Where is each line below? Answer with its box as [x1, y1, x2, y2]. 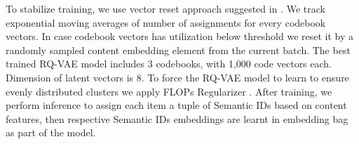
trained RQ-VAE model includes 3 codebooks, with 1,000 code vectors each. [6, 56, 332, 71]
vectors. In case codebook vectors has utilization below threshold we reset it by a [6, 29, 354, 44]
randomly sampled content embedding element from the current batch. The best [6, 42, 351, 57]
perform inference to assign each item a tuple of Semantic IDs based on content [6, 98, 347, 112]
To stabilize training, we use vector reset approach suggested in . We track [6, 1, 325, 15]
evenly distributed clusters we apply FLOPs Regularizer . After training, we [6, 84, 332, 98]
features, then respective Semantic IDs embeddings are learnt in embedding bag [6, 111, 348, 126]
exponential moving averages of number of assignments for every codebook [6, 15, 326, 30]
